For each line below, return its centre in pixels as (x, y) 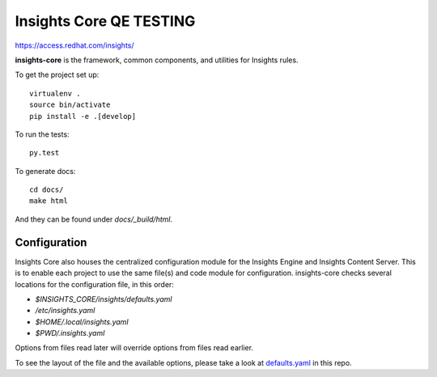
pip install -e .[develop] (83, 116)
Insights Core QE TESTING (105, 21)
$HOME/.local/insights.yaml (82, 322)
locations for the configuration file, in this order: (94, 284)
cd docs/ (47, 190)
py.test (45, 153)
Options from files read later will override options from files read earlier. (134, 348)
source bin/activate (70, 105)
